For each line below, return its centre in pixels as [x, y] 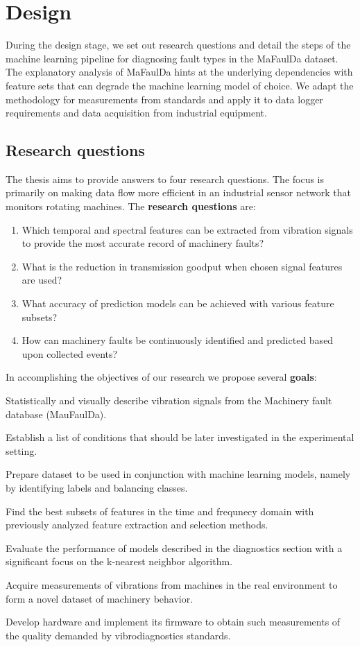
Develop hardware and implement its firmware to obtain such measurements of [173, 622]
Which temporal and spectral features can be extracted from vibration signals [187, 229]
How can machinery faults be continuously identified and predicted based [178, 340]
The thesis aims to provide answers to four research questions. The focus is [165, 179]
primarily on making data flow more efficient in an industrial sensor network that [178, 192]
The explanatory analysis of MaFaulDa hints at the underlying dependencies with [179, 72]
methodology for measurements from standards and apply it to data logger [164, 99]
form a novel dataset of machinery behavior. [100, 598]
